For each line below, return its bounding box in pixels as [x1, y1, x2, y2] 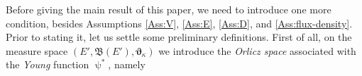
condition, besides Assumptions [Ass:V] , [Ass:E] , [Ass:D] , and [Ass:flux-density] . [6, 15, 353, 30]
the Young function [6, 57, 89, 72]
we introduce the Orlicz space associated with [158, 43, 356, 58]
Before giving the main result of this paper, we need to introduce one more [6, 2, 331, 16]
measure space [6, 43, 68, 58]
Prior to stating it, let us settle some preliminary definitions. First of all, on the [6, 30, 352, 44]
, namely [108, 57, 146, 72]
